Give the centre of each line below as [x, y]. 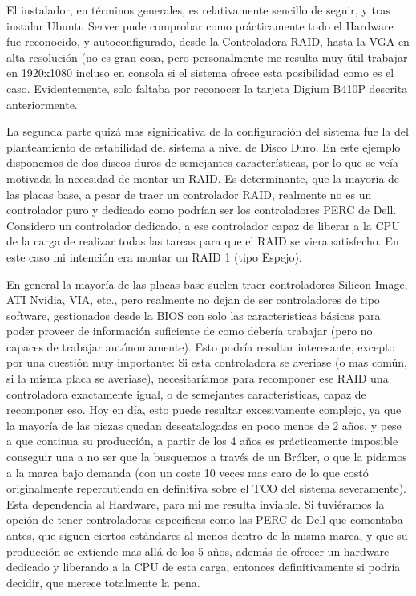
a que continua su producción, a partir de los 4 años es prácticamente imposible [202, 441]
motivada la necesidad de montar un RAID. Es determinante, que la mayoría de [203, 178]
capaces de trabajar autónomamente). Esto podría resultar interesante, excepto [201, 346]
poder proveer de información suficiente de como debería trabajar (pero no [190, 331]
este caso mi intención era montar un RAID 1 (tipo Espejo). [154, 256]
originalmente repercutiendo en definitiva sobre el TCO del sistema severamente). [207, 488]
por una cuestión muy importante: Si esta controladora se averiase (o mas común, [207, 362]
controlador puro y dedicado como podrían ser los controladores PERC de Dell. [202, 210]
